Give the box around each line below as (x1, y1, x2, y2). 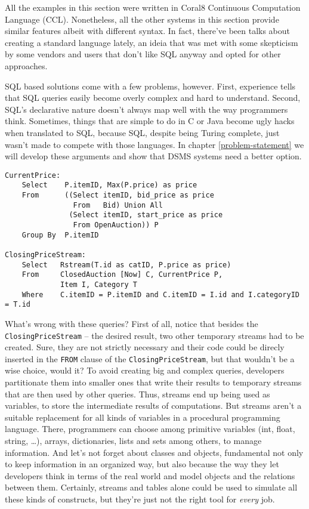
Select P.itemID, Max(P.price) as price (21, 181, 197, 190)
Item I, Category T (60, 280, 137, 289)
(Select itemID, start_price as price (69, 211, 223, 220)
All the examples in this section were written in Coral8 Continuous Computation (5, 1, 301, 13)
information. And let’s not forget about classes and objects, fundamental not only (5, 446, 304, 458)
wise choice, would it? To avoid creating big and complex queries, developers (5, 364, 285, 377)
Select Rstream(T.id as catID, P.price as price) (21, 260, 231, 269)
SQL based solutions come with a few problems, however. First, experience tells (5, 79, 296, 92)
